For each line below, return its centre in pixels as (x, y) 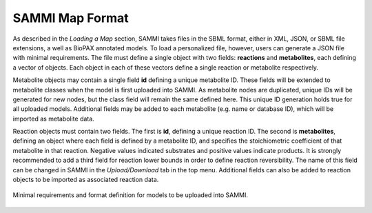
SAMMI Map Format (71, 18)
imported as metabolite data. (53, 119)
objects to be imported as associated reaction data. (86, 180)
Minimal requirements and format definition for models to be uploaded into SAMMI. (130, 195)
